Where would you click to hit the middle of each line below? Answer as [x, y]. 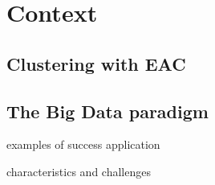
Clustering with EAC [96, 63]
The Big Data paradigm [107, 111]
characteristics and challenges [79, 171]
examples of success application [83, 144]
